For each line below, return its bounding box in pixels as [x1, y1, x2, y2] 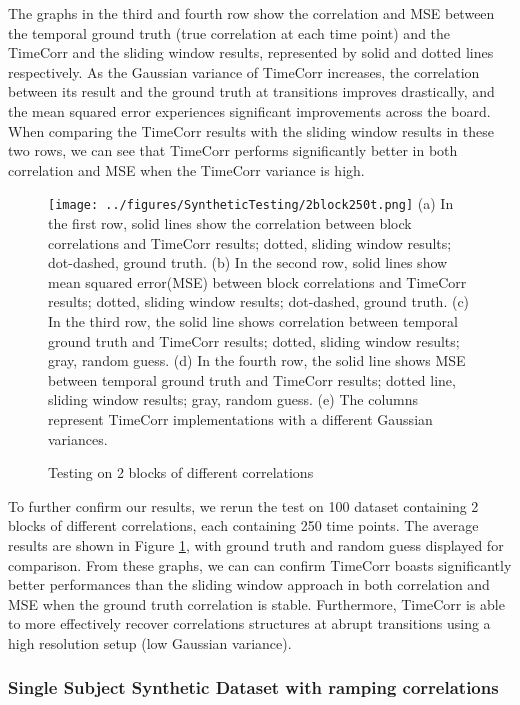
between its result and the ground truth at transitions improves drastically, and [8, 81, 495, 102]
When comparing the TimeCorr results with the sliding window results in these [8, 120, 494, 141]
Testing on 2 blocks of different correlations [48, 462, 314, 483]
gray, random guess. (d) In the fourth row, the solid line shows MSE [48, 350, 466, 371]
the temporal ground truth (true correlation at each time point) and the [8, 22, 451, 43]
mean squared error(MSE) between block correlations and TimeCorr [48, 271, 467, 292]
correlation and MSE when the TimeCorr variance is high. [8, 159, 365, 180]
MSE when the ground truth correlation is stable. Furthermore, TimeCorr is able [8, 593, 505, 614]
